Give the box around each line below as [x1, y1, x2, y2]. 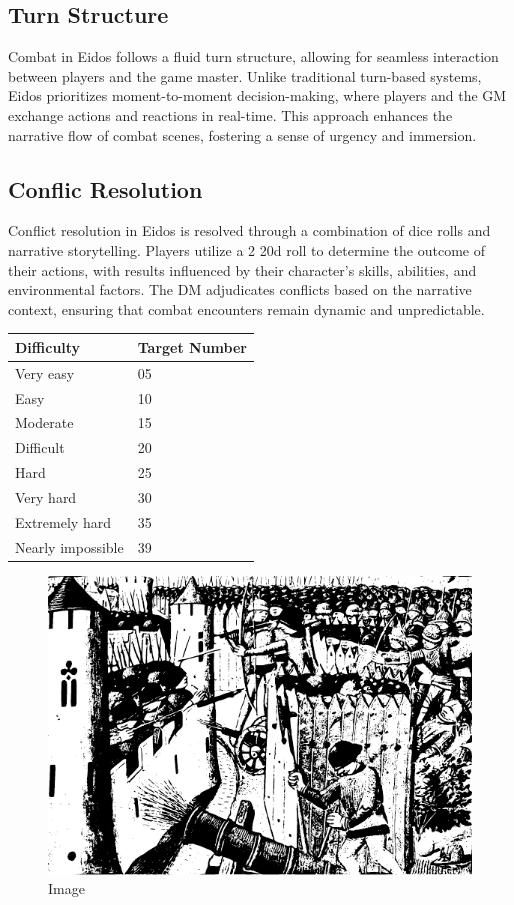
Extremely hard [15, 511, 111, 532]
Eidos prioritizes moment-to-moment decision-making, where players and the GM [8, 85, 507, 106]
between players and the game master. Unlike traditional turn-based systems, [8, 65, 482, 86]
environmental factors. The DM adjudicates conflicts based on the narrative [8, 279, 472, 300]
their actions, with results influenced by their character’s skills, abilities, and [8, 259, 477, 280]
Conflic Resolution [8, 173, 203, 204]
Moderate [15, 412, 74, 433]
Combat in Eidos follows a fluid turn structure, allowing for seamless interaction [8, 46, 499, 67]
